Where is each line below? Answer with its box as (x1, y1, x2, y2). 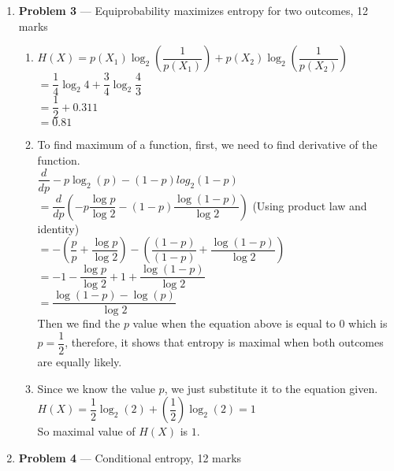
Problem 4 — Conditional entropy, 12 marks (18, 449, 242, 465)
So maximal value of (37, 423, 136, 439)
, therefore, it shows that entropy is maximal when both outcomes (65, 334, 384, 350)
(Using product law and (252, 197, 367, 213)
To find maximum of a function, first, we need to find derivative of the (37, 136, 377, 153)
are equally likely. (37, 353, 122, 369)
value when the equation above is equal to (132, 315, 336, 332)
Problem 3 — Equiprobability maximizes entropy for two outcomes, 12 (18, 2, 369, 18)
